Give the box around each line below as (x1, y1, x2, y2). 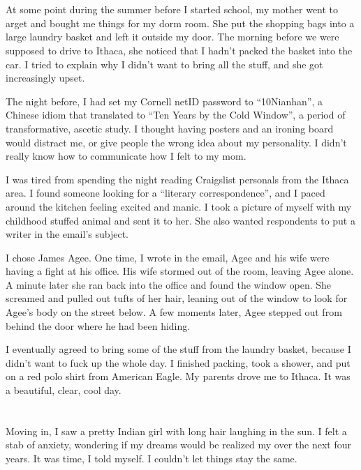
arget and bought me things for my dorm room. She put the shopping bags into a (6, 15, 355, 30)
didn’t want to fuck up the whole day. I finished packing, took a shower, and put (6, 355, 351, 370)
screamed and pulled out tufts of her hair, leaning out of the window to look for (6, 291, 348, 305)
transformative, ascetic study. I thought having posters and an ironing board (6, 121, 334, 135)
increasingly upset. (6, 70, 85, 85)
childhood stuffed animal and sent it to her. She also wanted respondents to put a (6, 213, 355, 227)
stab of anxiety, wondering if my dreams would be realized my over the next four (6, 437, 352, 452)
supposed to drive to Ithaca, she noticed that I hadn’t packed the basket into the (6, 43, 353, 57)
